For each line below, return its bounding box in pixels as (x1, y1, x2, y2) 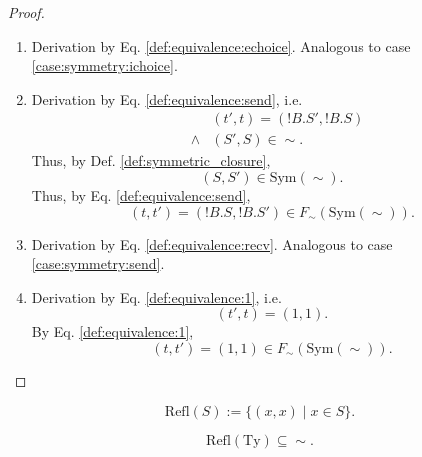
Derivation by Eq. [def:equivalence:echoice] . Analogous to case (31, 35, 411, 56)
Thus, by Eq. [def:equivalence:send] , (31, 185, 251, 206)
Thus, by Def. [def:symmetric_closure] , (31, 150, 271, 171)
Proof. (8, 2, 45, 22)
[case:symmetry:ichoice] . (31, 55, 178, 76)
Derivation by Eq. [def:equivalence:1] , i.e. (31, 286, 282, 307)
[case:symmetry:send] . (31, 253, 165, 274)
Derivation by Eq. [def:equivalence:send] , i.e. (31, 88, 303, 109)
